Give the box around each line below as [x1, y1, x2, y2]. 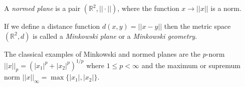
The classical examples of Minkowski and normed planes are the [4, 48, 201, 59]
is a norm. [210, 3, 241, 13]
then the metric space [164, 21, 231, 31]
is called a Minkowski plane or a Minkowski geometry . [33, 30, 197, 41]
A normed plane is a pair [4, 3, 81, 13]
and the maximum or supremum [141, 60, 240, 70]
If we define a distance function [4, 21, 100, 31]
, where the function [117, 3, 179, 13]
